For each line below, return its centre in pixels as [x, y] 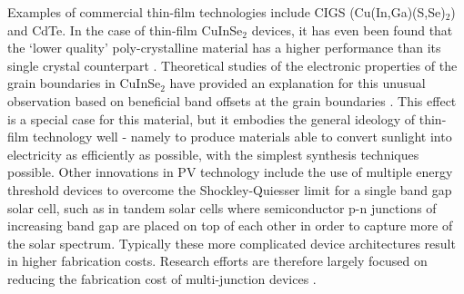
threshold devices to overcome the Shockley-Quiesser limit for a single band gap [230, 189]
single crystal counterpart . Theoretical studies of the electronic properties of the [232, 65]
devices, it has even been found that [352, 29]
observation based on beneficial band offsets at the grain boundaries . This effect [232, 100]
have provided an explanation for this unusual [298, 83]
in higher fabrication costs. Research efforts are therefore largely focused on [217, 261]
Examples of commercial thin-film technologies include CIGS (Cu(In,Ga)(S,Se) [227, 12]
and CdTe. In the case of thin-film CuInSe [125, 29]
